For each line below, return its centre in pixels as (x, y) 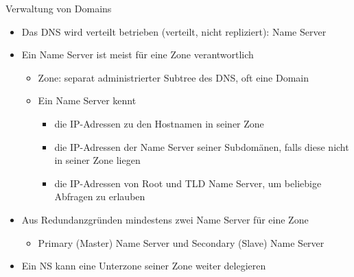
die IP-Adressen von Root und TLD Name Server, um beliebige (188, 183)
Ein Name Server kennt (87, 100)
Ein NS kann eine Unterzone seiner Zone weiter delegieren (144, 266)
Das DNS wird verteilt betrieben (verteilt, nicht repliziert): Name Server (174, 31)
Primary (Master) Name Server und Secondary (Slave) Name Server (181, 242)
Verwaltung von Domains (59, 8)
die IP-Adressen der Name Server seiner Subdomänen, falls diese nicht (202, 146)
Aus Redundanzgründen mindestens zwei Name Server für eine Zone (165, 219)
